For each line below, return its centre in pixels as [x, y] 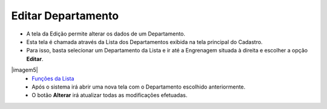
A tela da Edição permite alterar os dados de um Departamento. [106, 34]
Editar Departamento [65, 16]
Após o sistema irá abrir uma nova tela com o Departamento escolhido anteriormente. [139, 87]
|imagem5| [25, 70]
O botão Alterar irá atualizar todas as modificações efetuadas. [110, 95]
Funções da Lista [53, 78]
